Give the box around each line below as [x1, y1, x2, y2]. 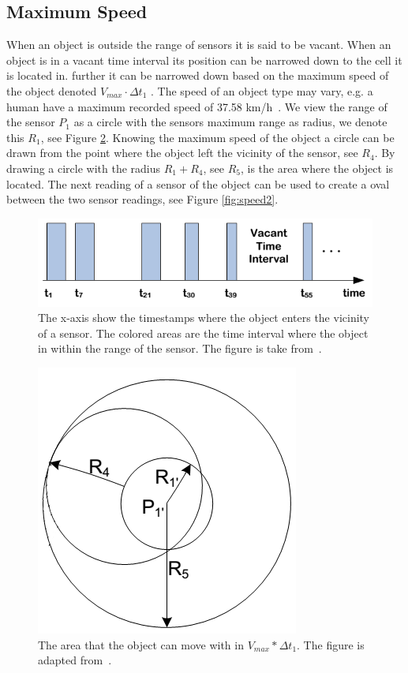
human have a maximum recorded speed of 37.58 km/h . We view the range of [6, 98, 387, 114]
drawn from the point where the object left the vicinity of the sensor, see [6, 144, 358, 161]
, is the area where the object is [240, 159, 394, 176]
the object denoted [6, 82, 97, 99]
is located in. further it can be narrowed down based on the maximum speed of [6, 67, 389, 84]
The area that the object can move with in [38, 636, 244, 652]
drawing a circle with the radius [6, 159, 161, 176]
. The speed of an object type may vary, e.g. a [151, 82, 373, 99]
